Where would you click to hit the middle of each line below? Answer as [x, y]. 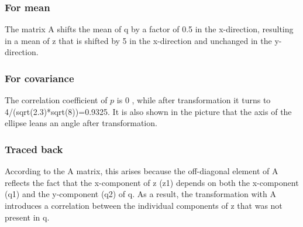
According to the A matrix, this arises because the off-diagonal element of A [142, 171]
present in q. [27, 217]
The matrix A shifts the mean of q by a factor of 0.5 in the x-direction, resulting [149, 29]
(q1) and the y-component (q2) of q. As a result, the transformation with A [140, 194]
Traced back [34, 149]
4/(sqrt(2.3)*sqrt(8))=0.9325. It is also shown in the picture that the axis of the [148, 111]
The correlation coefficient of [56, 100]
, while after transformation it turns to [201, 100]
